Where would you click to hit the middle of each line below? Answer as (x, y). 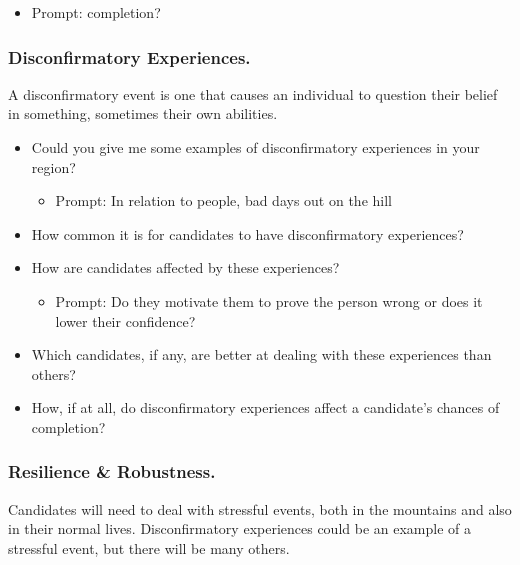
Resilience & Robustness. (112, 471)
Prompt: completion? (96, 12)
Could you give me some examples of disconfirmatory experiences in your (255, 147)
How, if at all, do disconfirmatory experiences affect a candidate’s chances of (265, 407)
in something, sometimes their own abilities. (143, 113)
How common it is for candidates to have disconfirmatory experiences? (247, 233)
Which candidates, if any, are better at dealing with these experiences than (261, 354)
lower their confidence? (125, 320)
